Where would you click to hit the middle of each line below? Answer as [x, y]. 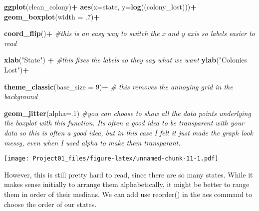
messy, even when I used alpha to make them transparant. [92, 142]
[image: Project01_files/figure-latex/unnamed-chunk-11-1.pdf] [111, 159]
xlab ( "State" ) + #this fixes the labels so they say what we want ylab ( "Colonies [126, 60]
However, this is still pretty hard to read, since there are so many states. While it [129, 174]
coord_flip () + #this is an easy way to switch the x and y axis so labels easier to [129, 33]
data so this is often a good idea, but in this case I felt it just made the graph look [129, 132]
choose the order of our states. [50, 204]
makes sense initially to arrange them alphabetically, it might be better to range [127, 184]
